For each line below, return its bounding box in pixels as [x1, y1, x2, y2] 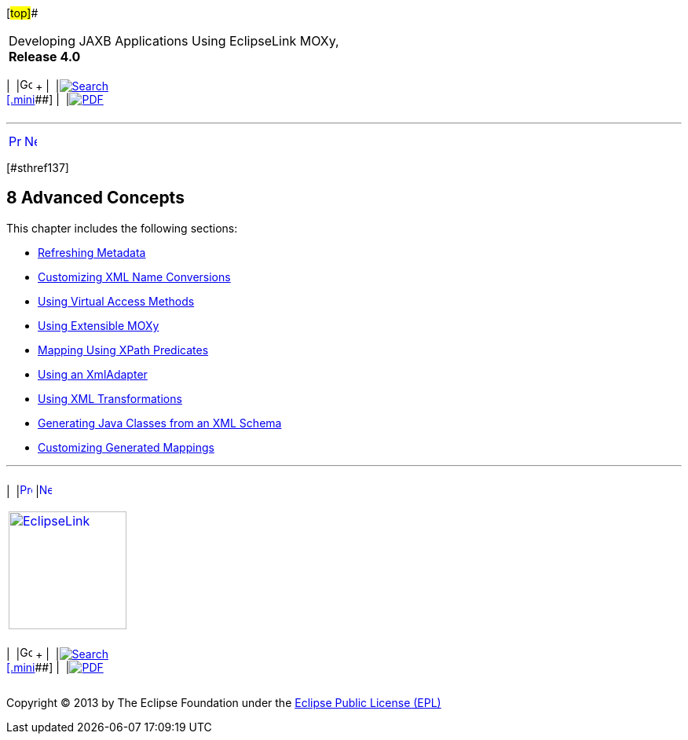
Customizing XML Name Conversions [38, 269, 231, 284]
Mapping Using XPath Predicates [38, 343, 209, 357]
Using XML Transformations [38, 391, 182, 405]
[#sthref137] [6, 161, 69, 174]
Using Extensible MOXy [38, 318, 159, 332]
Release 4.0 [9, 49, 81, 64]
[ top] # [6, 6, 38, 20]
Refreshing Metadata [38, 245, 146, 259]
